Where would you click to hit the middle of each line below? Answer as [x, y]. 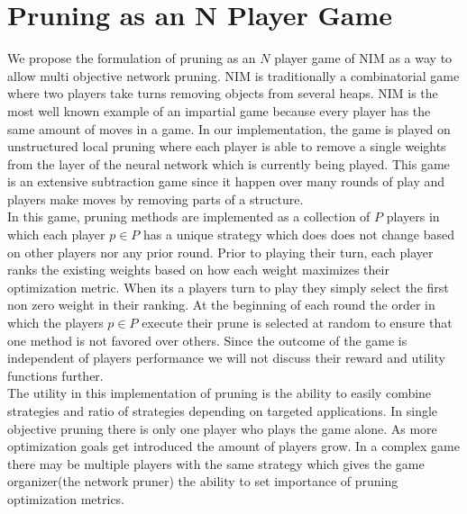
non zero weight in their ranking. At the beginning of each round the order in [221, 305]
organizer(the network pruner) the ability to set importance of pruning [203, 481]
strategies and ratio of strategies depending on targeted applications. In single [223, 410]
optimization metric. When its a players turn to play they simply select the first [228, 287]
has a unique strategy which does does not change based [299, 234]
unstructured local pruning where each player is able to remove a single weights [227, 146]
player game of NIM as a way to [363, 58]
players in [413, 216]
